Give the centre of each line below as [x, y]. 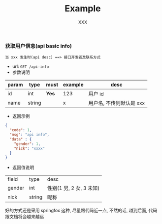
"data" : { [21, 139]
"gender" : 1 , [27, 144]
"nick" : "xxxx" [30, 148]
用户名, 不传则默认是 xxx [117, 103]
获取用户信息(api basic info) [39, 46]
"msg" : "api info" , [30, 135]
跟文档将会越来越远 [25, 217]
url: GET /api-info [31, 66]
